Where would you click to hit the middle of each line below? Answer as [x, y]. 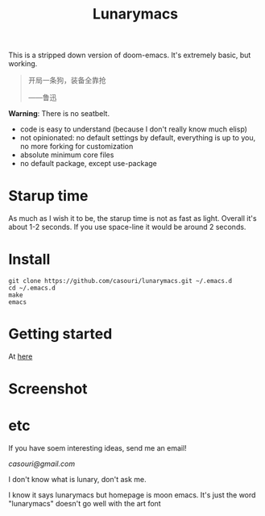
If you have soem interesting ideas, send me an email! [97, 448]
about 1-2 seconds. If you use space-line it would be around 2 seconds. [127, 227]
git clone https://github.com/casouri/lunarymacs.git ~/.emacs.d [120, 281]
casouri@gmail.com [41, 464]
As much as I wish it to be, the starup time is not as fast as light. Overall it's [132, 218]
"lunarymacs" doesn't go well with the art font [85, 504]
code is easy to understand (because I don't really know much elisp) [134, 129]
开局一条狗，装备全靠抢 [67, 81]
